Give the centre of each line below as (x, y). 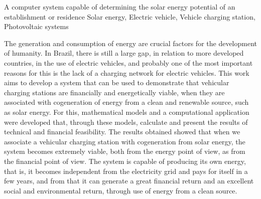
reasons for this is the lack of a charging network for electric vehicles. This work (127, 72)
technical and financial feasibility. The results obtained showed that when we (122, 132)
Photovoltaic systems (36, 26)
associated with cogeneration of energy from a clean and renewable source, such (126, 102)
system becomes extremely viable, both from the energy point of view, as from (125, 151)
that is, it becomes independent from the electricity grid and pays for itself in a (126, 171)
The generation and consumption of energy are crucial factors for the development (130, 43)
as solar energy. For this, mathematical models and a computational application (127, 112)
